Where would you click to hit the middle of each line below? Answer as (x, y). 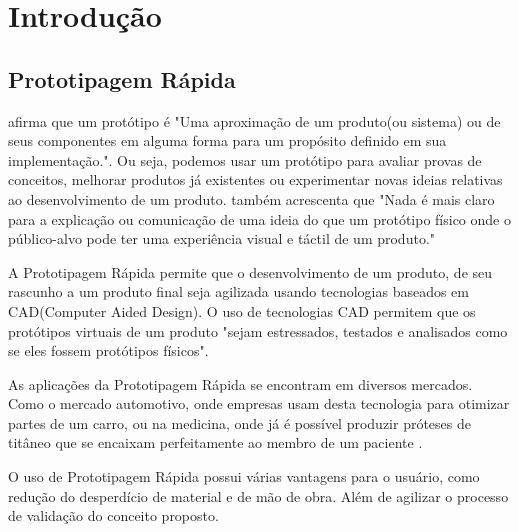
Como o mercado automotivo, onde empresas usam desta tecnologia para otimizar (259, 403)
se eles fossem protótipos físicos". (108, 350)
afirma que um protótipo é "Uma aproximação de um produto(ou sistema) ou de (254, 120)
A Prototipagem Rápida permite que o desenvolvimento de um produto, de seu (250, 271)
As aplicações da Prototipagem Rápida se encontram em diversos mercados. (240, 383)
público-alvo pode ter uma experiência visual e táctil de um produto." (222, 238)
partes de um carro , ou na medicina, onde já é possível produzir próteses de (239, 422)
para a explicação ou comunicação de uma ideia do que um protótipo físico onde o (259, 218)
